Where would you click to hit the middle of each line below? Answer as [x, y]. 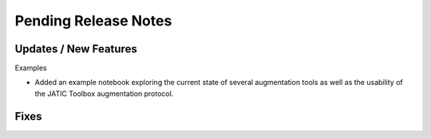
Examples [31, 68]
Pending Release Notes [93, 21]
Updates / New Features [76, 49]
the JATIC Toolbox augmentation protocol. [104, 93]
